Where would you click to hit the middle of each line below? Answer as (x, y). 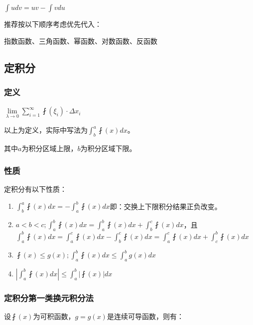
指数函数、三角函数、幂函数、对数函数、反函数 (81, 41)
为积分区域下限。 (108, 148)
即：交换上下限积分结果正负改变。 (166, 206)
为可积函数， (54, 316)
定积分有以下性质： (35, 189)
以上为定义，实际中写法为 (46, 130)
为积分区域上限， (50, 148)
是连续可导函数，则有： (145, 316)
